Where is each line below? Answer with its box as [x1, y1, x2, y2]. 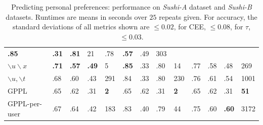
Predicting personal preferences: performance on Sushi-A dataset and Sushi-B [11, 2, 252, 12]
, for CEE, [173, 21, 206, 32]
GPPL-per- [8, 98, 42, 108]
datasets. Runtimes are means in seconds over [6, 11, 147, 22]
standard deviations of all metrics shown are [12, 21, 150, 32]
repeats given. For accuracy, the [159, 11, 257, 22]
